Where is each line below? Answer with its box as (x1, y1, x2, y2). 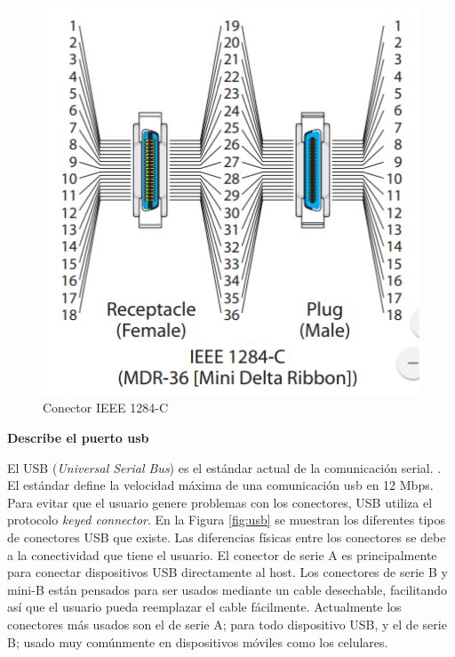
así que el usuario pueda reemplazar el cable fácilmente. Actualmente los (7, 597, 402, 616)
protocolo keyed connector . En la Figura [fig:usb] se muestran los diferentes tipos (7, 510, 446, 529)
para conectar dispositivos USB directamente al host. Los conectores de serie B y (7, 563, 448, 581)
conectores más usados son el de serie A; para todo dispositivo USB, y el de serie (7, 614, 447, 633)
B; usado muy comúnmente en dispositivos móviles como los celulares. (7, 632, 388, 651)
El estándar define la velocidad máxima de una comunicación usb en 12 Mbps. (7, 476, 434, 494)
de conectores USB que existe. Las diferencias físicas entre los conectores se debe (7, 528, 446, 546)
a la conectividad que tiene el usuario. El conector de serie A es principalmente (7, 545, 437, 564)
